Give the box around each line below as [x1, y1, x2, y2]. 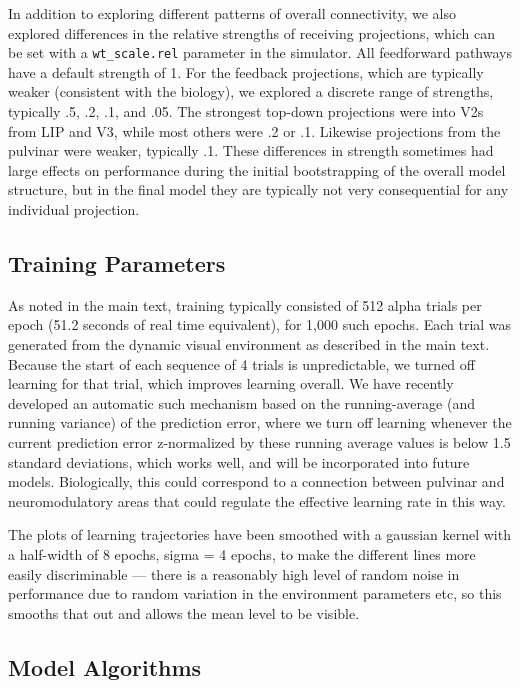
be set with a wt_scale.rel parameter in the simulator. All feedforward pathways [8, 42, 512, 63]
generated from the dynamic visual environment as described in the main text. [8, 333, 490, 354]
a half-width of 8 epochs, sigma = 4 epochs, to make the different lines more [8, 543, 476, 564]
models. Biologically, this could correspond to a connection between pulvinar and [8, 471, 505, 492]
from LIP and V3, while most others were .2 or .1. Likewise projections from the [8, 120, 501, 141]
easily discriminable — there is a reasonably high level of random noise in [8, 563, 460, 584]
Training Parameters [8, 247, 226, 278]
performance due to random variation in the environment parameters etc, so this [8, 583, 502, 604]
